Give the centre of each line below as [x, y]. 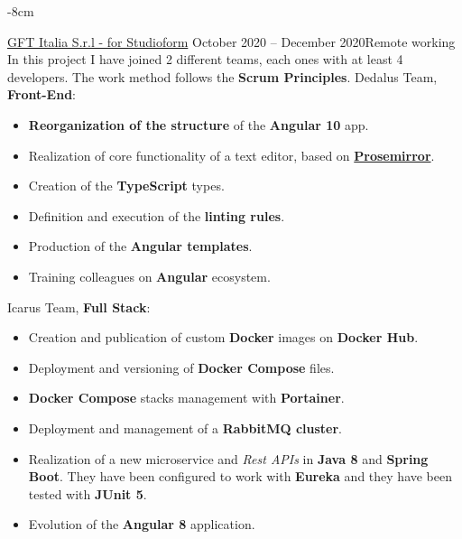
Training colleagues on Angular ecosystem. [149, 276]
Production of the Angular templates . [140, 246]
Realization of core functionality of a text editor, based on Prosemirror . [231, 155]
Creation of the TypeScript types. [126, 186]
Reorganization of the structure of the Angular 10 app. [199, 124]
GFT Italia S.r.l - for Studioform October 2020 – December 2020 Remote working [231, 41]
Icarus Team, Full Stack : [79, 307]
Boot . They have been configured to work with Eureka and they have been [240, 476]
